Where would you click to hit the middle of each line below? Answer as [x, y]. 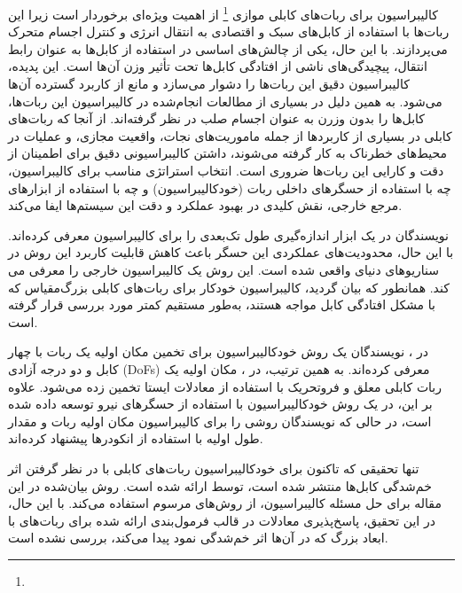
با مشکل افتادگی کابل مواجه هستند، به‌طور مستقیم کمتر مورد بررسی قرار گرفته [222, 304]
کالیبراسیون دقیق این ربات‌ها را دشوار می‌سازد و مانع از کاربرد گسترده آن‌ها [209, 84]
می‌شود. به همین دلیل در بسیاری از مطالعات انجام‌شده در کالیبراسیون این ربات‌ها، [225, 101]
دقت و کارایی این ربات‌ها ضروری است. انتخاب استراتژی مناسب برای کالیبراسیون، [226, 170]
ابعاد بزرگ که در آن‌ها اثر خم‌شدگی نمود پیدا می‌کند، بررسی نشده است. [198, 538]
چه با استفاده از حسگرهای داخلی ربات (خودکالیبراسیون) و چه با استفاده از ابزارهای [230, 187]
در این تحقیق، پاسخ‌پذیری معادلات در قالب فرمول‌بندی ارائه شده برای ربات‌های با [222, 520]
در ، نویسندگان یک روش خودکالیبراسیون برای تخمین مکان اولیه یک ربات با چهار [218, 351]
